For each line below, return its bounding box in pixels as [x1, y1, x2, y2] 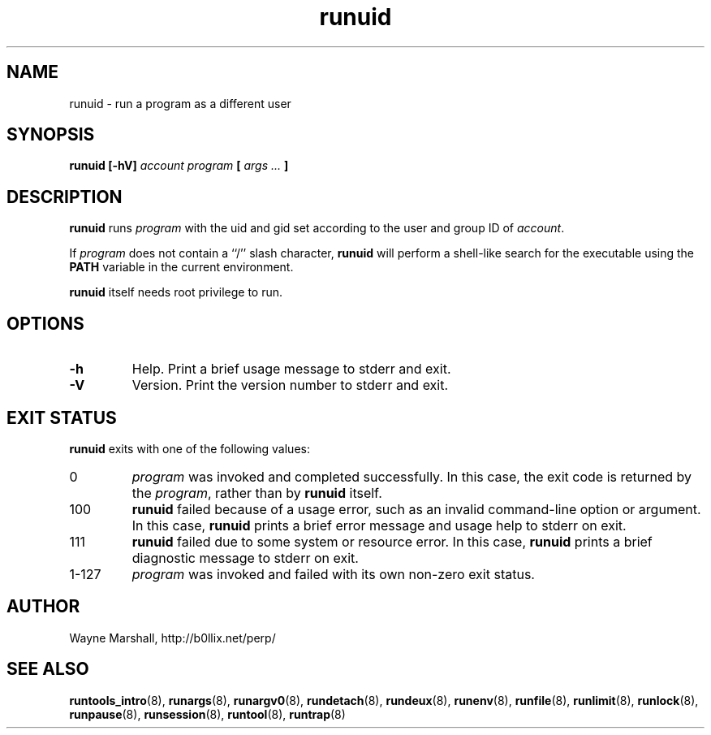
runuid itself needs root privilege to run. [69, 285, 283, 300]
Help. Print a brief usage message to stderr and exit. [131, 361, 451, 378]
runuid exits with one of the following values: [69, 441, 310, 456]
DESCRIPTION [6, 186, 123, 207]
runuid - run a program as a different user [69, 96, 291, 110]
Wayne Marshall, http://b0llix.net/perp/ [69, 630, 276, 645]
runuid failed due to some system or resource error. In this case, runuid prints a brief [131, 533, 653, 550]
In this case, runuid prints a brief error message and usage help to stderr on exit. [131, 517, 627, 534]
